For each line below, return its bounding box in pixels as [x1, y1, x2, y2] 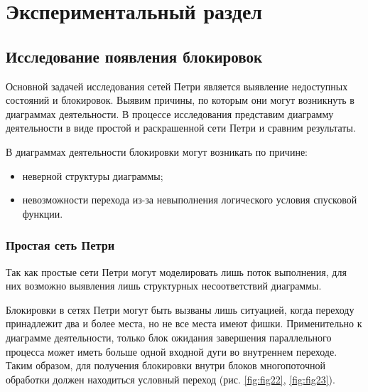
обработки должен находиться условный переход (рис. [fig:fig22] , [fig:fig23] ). [6, 371, 335, 386]
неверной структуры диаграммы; [22, 168, 163, 183]
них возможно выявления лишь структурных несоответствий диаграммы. [6, 278, 322, 293]
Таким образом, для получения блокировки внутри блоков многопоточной [6, 358, 325, 373]
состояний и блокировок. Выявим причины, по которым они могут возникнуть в [6, 92, 355, 107]
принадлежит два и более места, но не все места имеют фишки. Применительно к [6, 316, 362, 331]
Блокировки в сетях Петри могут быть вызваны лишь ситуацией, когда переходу [6, 302, 355, 317]
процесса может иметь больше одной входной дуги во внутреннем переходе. [6, 344, 337, 359]
